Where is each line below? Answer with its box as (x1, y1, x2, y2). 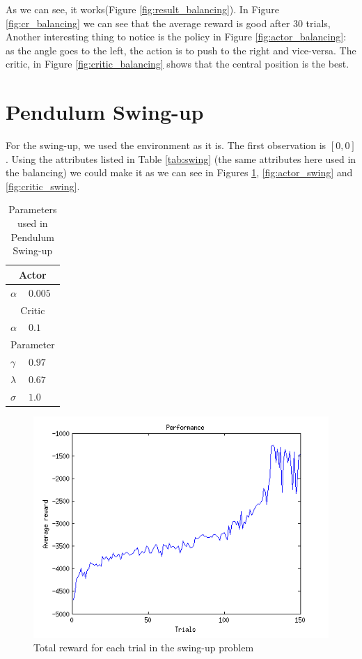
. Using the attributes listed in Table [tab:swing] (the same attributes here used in (6, 151, 356, 166)
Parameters (8, 202, 57, 217)
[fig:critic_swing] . (6, 178, 80, 193)
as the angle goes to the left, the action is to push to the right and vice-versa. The (6, 42, 356, 57)
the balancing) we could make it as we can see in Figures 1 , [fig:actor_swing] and (6, 165, 353, 180)
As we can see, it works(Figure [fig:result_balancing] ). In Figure (6, 2, 279, 16)
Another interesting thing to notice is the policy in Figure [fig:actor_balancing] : (6, 29, 347, 44)
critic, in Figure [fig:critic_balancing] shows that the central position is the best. (6, 56, 349, 71)
